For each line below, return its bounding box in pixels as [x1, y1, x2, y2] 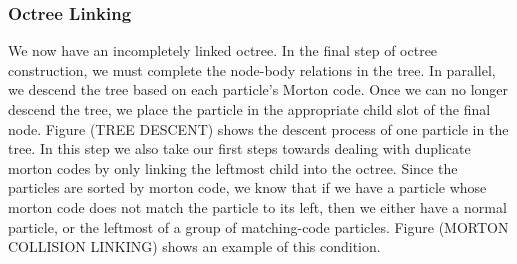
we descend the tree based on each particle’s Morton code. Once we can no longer [8, 79, 509, 100]
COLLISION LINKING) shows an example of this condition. [8, 236, 381, 257]
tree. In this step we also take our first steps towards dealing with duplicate [8, 138, 471, 159]
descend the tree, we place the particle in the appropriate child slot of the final [8, 99, 491, 119]
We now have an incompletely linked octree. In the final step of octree [8, 40, 438, 61]
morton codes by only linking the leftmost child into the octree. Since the [8, 157, 458, 178]
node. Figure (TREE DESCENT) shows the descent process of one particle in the [8, 118, 509, 139]
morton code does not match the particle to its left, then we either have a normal [8, 196, 507, 217]
